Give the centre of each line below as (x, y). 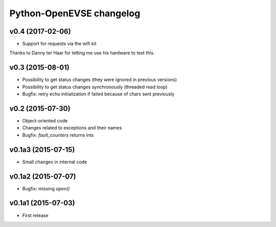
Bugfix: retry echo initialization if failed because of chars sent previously (98, 94)
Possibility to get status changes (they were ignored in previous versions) (100, 80)
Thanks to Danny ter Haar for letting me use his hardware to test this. (82, 53)
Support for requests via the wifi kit (59, 44)
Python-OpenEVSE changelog (75, 13)
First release (35, 215)
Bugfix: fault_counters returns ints (58, 135)
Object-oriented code (45, 121)
